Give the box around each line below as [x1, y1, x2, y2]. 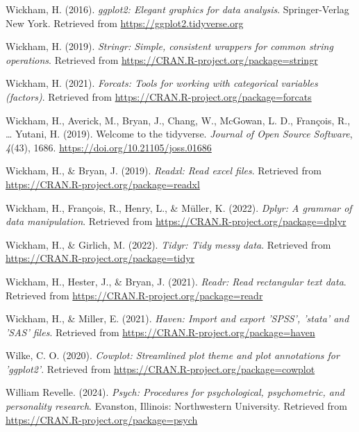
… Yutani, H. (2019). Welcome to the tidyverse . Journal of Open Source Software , [6, 126, 353, 141]
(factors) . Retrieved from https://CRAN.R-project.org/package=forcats [6, 89, 312, 103]
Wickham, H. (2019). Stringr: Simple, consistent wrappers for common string [6, 39, 333, 53]
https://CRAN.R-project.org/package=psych [6, 412, 198, 426]
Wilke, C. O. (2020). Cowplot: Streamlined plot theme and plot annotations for [6, 348, 340, 363]
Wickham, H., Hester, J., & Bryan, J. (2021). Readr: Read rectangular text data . [6, 274, 347, 288]
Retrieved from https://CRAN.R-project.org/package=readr [6, 288, 263, 302]
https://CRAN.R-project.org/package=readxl [6, 176, 200, 191]
